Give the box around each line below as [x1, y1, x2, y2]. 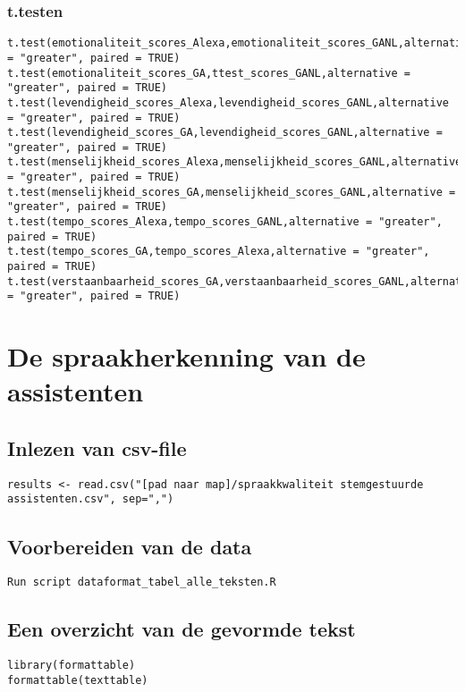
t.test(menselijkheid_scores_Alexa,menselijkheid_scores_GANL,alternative [7, 156, 462, 169]
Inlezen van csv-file [7, 434, 187, 461]
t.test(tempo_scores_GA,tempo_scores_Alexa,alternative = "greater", [7, 245, 430, 258]
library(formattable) [7, 659, 136, 672]
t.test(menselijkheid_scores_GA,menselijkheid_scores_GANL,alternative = [7, 185, 456, 198]
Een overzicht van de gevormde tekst [7, 615, 356, 643]
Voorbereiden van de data [7, 532, 252, 560]
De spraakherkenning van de [7, 338, 366, 375]
